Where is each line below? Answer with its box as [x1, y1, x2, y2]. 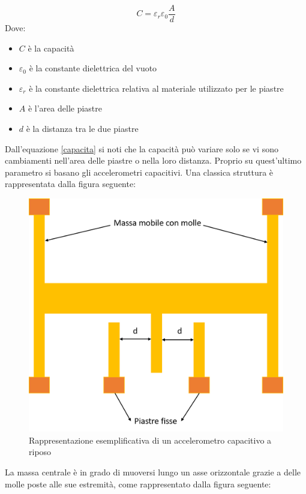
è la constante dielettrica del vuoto [29, 62, 157, 74]
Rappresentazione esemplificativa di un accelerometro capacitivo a [29, 433, 272, 446]
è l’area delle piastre [28, 102, 102, 115]
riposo [29, 445, 52, 458]
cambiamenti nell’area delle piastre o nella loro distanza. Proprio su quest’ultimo [5, 154, 302, 167]
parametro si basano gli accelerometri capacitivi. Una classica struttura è [5, 165, 274, 178]
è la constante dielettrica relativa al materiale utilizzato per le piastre [29, 82, 284, 94]
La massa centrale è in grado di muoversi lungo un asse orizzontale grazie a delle [5, 466, 301, 478]
